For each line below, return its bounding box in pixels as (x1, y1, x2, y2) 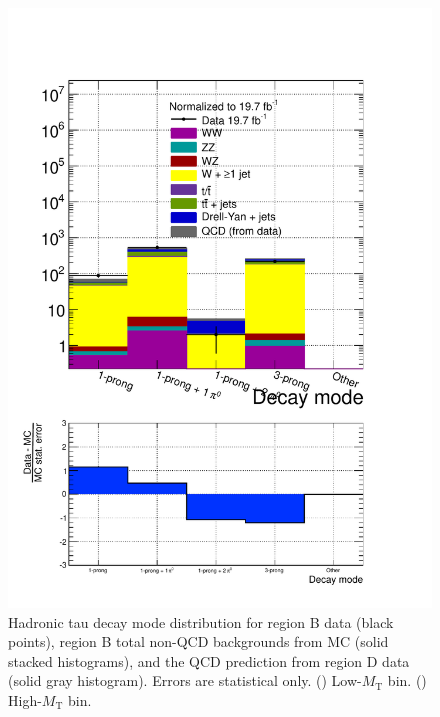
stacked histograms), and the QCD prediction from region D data (8, 650, 410, 671)
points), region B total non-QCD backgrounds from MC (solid (8, 631, 389, 652)
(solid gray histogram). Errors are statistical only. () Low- (8, 670, 362, 691)
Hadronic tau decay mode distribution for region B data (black (8, 611, 394, 632)
